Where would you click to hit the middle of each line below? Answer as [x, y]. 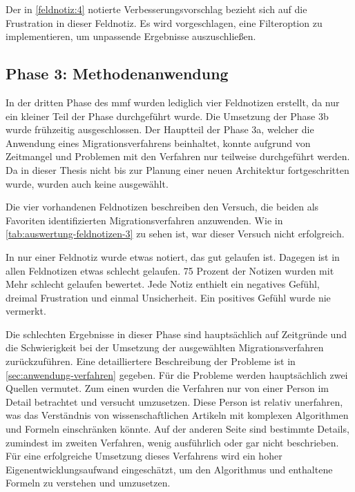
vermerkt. [26, 311]
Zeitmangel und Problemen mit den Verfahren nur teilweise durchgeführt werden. [178, 156]
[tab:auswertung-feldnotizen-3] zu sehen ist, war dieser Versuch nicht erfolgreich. [175, 234]
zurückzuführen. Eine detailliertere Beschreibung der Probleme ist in [151, 361]
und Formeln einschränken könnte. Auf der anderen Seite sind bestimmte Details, [177, 429]
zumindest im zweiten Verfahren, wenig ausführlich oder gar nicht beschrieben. [172, 442]
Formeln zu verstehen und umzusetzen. [88, 483]
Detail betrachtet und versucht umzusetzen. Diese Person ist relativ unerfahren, [174, 401]
